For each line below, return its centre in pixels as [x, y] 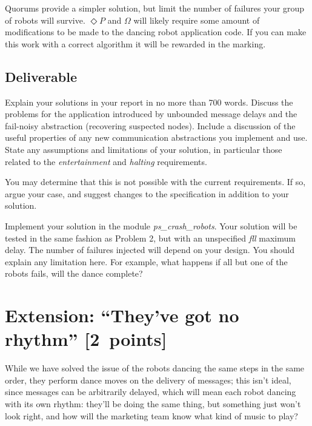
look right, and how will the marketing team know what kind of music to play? [151, 415]
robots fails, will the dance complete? [74, 273]
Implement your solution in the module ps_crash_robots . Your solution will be [151, 225]
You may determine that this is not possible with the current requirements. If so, [155, 182]
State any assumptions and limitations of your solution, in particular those [144, 149]
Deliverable [41, 76]
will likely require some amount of [197, 20]
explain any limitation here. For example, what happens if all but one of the [146, 261]
